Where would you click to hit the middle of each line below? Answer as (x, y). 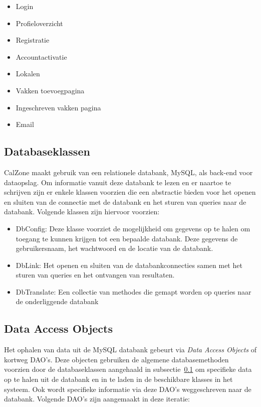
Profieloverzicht (39, 23)
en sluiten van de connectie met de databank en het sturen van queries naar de (125, 201)
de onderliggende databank (57, 301)
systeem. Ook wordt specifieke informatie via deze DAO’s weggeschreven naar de (128, 389)
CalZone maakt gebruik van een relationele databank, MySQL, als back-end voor (128, 172)
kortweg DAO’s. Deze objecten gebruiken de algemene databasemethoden (116, 359)
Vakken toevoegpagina (50, 90)
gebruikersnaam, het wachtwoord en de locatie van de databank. (114, 248)
